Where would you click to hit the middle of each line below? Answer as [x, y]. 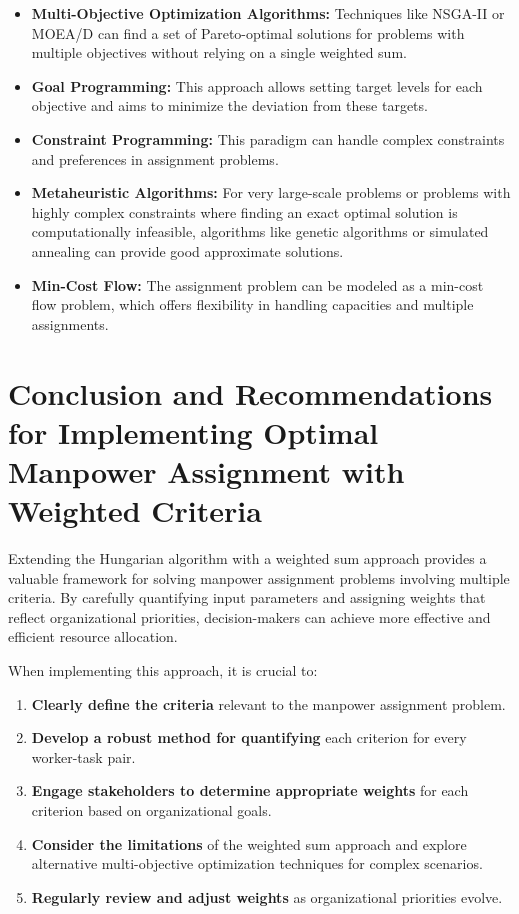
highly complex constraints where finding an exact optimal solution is [244, 211]
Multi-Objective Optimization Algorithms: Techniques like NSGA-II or [268, 13]
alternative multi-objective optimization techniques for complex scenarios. [257, 863]
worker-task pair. [83, 756]
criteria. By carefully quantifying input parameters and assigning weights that [247, 597]
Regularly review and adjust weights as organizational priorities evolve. [267, 896]
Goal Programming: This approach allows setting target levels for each [257, 85]
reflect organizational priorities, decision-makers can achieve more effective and [249, 616]
